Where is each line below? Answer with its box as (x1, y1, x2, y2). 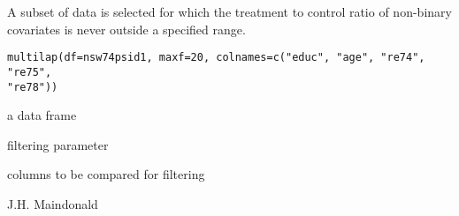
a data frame (7, 106, 77, 124)
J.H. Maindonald (7, 194, 98, 212)
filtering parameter (7, 135, 109, 153)
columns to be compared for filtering (7, 165, 205, 183)
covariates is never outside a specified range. (7, 19, 246, 38)
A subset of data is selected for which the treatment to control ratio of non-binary (7, 3, 452, 20)
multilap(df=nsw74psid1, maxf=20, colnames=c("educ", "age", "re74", (7, 51, 425, 64)
